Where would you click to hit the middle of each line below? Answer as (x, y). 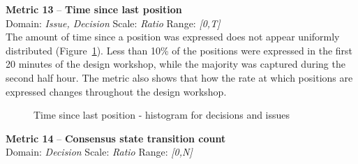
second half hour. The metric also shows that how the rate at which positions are (179, 77)
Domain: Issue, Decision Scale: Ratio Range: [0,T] (113, 23)
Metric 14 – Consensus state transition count (116, 138)
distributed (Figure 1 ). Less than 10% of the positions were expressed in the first (179, 50)
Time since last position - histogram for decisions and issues (162, 115)
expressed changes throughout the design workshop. (116, 91)
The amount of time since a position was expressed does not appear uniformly (173, 37)
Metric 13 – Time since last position (94, 9)
